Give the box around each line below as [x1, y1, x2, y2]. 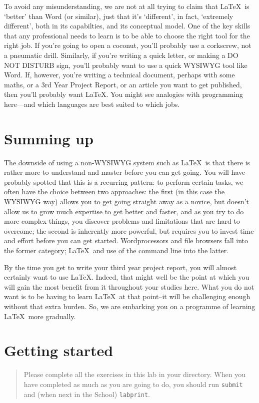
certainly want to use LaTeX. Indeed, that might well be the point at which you [4, 272, 249, 282]
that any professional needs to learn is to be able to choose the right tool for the [4, 30, 250, 40]
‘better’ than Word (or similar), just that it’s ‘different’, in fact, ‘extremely [4, 10, 233, 21]
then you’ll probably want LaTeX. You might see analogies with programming [4, 89, 243, 99]
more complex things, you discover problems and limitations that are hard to [4, 216, 240, 226]
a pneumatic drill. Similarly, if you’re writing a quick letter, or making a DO [4, 49, 238, 60]
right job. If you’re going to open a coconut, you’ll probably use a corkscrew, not [4, 40, 251, 50]
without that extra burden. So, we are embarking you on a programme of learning [4, 301, 255, 311]
